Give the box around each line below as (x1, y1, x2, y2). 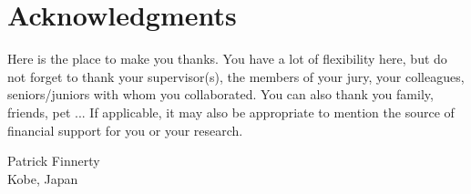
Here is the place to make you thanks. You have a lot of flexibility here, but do (7, 49, 447, 68)
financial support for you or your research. (7, 120, 243, 139)
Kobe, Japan (7, 168, 78, 188)
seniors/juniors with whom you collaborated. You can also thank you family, (7, 85, 434, 104)
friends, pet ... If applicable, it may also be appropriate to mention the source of (7, 102, 455, 121)
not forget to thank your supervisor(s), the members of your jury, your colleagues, (7, 66, 465, 86)
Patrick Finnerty (7, 151, 100, 170)
